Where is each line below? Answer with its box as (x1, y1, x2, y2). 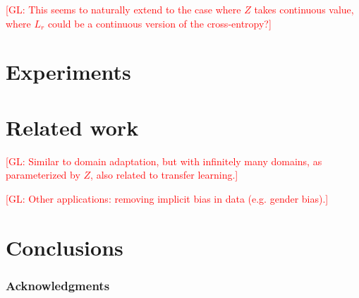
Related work (6, 112, 139, 141)
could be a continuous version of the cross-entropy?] (47, 16, 272, 30)
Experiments (6, 57, 131, 86)
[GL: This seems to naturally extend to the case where (6, 2, 241, 16)
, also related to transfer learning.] (90, 167, 238, 182)
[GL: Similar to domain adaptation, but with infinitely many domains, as (6, 153, 322, 168)
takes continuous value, (254, 2, 354, 16)
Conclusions (6, 232, 123, 261)
